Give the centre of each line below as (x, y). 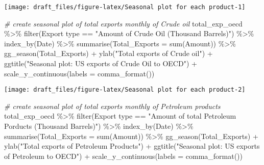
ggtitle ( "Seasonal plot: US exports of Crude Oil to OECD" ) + (101, 63)
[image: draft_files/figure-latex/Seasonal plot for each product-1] (125, 7)
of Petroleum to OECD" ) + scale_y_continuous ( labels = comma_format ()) (124, 156)
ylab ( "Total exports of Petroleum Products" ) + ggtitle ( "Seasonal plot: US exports (132, 146)
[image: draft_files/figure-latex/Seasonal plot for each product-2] (125, 90)
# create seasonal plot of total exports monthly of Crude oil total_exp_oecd (123, 23)
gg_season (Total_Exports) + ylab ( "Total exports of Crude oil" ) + (109, 53)
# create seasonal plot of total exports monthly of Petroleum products (112, 106)
